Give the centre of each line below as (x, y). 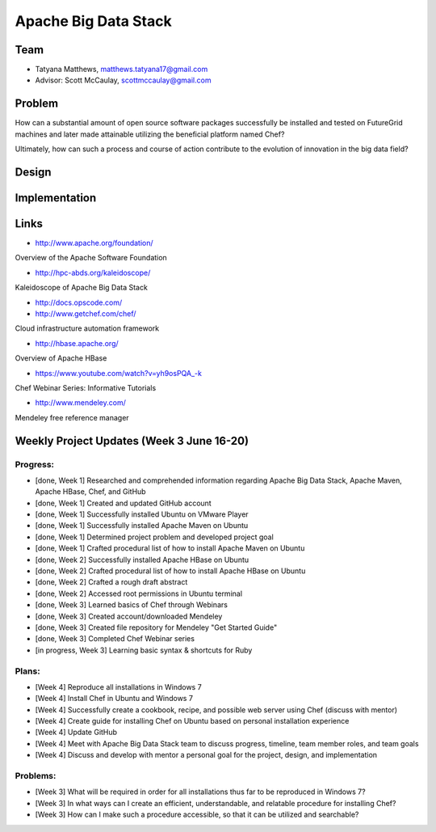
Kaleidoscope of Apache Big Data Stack (82, 288)
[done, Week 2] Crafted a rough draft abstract (111, 582)
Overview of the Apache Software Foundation (91, 258)
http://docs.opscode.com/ (79, 302)
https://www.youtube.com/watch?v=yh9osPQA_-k (118, 373)
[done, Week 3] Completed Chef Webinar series (115, 639)
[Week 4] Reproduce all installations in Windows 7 (118, 686)
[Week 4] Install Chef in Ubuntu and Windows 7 (114, 699)
